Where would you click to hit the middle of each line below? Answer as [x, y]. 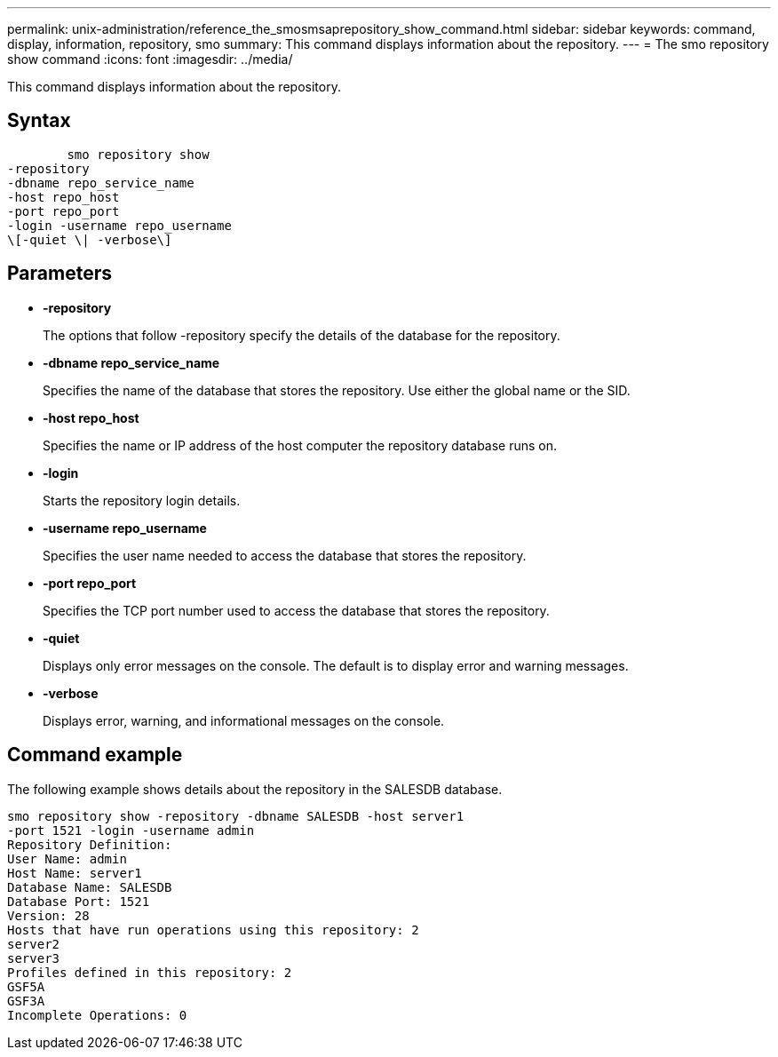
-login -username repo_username [119, 225]
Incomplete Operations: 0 [97, 1015]
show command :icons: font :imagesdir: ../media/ [150, 59]
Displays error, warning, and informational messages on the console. [244, 720]
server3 [34, 958]
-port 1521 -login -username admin [131, 830]
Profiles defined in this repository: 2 [150, 972]
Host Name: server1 [75, 873]
